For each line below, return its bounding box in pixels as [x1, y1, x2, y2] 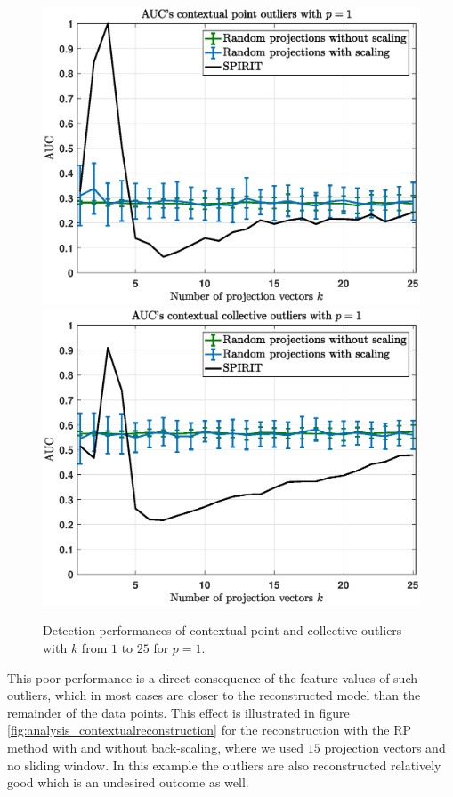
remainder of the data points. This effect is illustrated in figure [7, 703, 350, 721]
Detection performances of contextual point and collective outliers [43, 621, 402, 640]
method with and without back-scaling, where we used [7, 738, 304, 757]
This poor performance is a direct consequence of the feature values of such [7, 668, 417, 687]
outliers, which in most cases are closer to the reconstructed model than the [7, 686, 421, 704]
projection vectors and [324, 738, 446, 757]
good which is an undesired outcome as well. [7, 773, 249, 792]
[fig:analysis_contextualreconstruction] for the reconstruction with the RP [7, 721, 411, 739]
